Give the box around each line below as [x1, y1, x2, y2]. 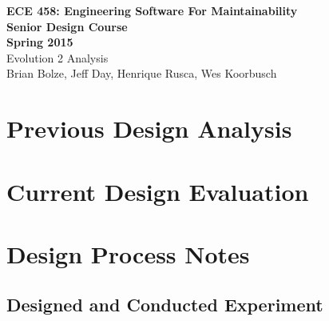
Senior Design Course [6, 18, 128, 34]
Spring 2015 [6, 34, 73, 50]
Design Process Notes [6, 237, 250, 270]
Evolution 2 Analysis [6, 49, 109, 66]
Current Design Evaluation [6, 175, 309, 207]
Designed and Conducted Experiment [6, 292, 323, 317]
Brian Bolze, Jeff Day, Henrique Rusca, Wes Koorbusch [6, 65, 277, 82]
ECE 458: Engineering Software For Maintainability [6, 2, 298, 18]
